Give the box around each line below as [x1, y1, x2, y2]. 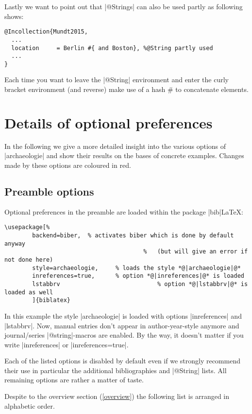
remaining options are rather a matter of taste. [4, 375, 144, 385]
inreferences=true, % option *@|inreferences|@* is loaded [32, 272, 244, 280]
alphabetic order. [4, 400, 55, 411]
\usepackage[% [4, 224, 50, 231]
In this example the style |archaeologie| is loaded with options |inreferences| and [4, 310, 242, 321]
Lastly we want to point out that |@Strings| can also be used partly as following [4, 1, 243, 11]
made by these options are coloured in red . [4, 160, 131, 170]
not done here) [4, 256, 53, 263]
